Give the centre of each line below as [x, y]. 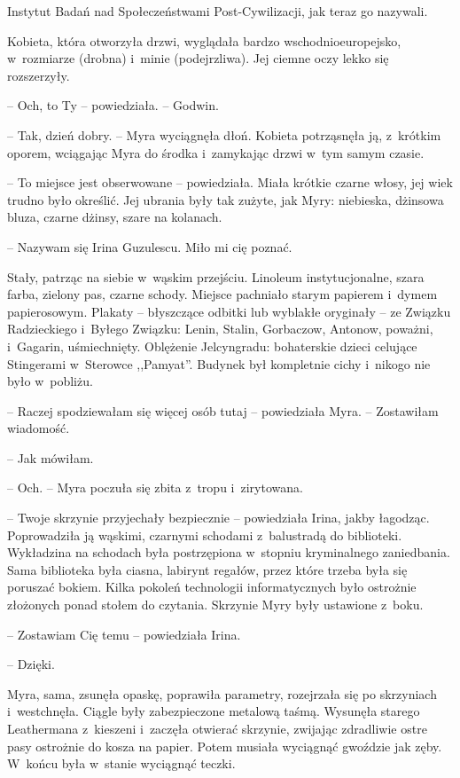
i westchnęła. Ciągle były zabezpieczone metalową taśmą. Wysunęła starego [214, 711]
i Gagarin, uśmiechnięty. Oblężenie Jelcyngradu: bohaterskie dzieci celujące [212, 346]
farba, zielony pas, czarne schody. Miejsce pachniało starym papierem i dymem [222, 294]
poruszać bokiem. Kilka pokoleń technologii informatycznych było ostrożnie [212, 587]
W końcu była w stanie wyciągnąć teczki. [121, 763]
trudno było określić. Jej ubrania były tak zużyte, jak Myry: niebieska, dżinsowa [226, 199]
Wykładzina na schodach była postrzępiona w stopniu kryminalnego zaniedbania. [229, 552]
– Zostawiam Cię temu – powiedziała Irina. [124, 634]
